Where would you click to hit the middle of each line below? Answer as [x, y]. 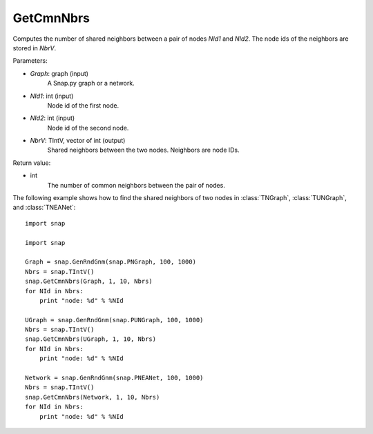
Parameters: [30, 61]
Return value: [32, 163]
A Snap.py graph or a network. [91, 83]
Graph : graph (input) [59, 73]
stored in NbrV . [35, 48]
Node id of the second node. [88, 128]
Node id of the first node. [83, 105]
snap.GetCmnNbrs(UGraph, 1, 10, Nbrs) [91, 339]
